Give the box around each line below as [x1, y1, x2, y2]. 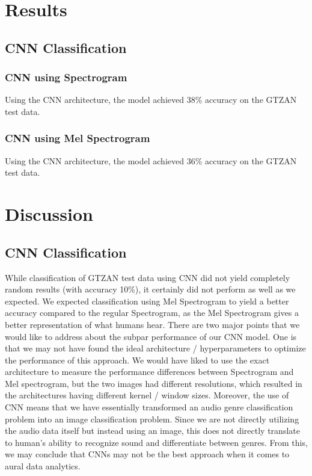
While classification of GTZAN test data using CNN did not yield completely [5, 271, 290, 283]
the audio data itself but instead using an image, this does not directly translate [5, 424, 300, 437]
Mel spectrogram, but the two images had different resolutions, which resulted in [5, 377, 302, 389]
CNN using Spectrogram [5, 70, 127, 85]
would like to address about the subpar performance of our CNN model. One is [5, 330, 297, 342]
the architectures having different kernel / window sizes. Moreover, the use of [5, 389, 289, 401]
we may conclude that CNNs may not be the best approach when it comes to [5, 448, 290, 460]
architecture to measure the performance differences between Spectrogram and [5, 365, 294, 378]
